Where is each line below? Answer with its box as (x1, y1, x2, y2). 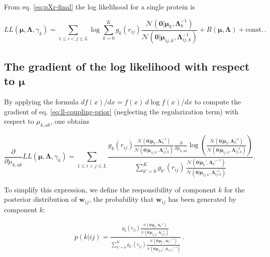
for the (224, 184, 245, 194)
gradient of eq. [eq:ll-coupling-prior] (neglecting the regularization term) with (4, 106, 239, 116)
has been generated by (168, 194, 236, 204)
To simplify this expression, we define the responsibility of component (4, 184, 216, 194)
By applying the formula (4, 96, 79, 107)
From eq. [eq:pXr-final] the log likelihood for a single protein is (4, 1, 195, 11)
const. (245, 26, 264, 34)
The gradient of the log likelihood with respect (4, 58, 250, 74)
